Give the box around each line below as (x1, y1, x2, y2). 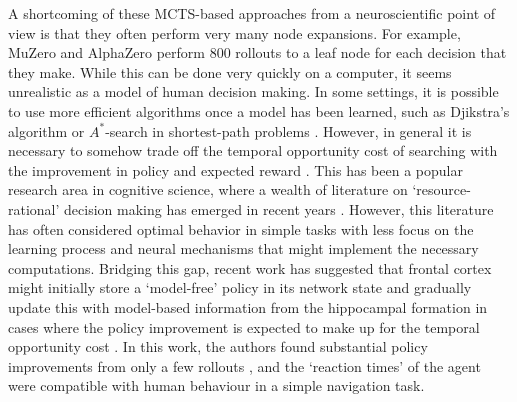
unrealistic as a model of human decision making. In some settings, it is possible (8, 81, 499, 102)
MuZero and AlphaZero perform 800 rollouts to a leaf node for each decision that (8, 42, 507, 63)
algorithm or (8, 120, 85, 141)
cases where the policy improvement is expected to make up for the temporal (8, 316, 480, 337)
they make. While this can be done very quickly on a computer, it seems (8, 61, 452, 82)
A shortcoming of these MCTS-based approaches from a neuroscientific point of (8, 3, 496, 23)
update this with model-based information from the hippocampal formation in (8, 296, 488, 317)
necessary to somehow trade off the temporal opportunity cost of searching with (8, 140, 498, 161)
